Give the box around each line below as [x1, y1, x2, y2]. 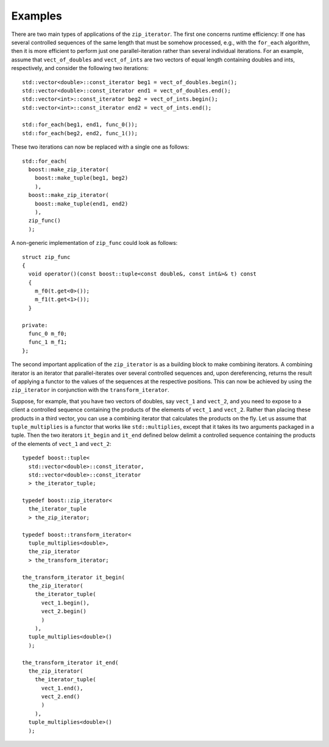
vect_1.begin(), [41, 599, 90, 606]
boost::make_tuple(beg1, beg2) [34, 174, 129, 182]
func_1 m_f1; [28, 339, 68, 345]
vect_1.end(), [41, 684, 83, 692]
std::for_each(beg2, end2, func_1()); [22, 130, 138, 136]
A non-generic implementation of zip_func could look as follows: [11, 239, 178, 247]
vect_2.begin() [41, 608, 87, 615]
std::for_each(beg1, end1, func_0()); [22, 121, 138, 128]
